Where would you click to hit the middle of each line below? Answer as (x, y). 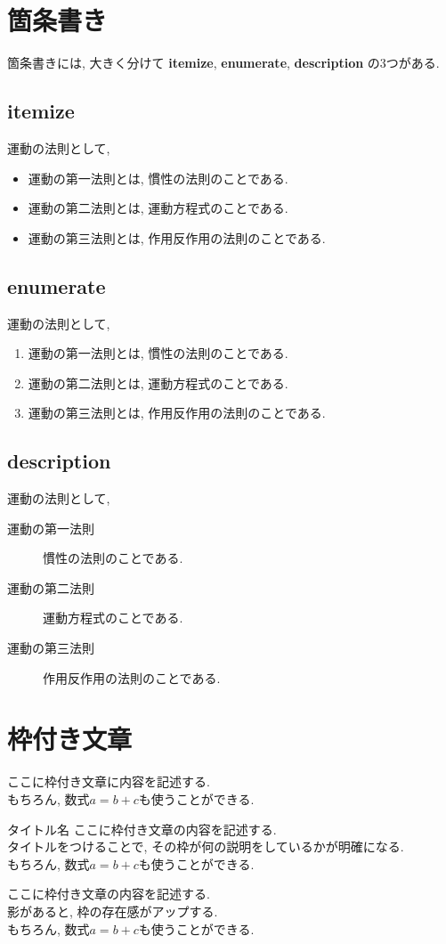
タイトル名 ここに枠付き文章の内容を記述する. (142, 829)
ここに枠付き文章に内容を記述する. (109, 781)
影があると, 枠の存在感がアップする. (113, 911)
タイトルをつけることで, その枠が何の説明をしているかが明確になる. (206, 846)
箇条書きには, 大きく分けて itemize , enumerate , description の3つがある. (223, 63)
